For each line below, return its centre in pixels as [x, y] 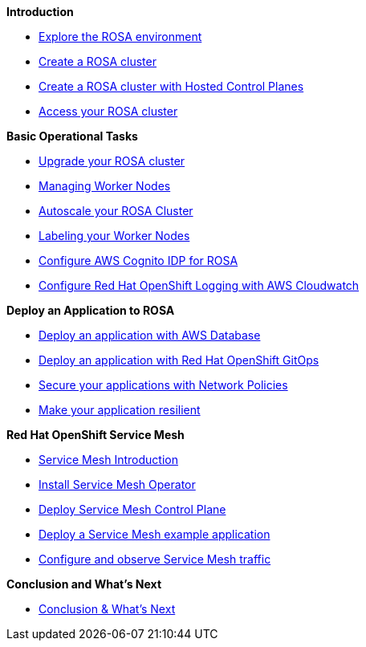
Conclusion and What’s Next [84, 584]
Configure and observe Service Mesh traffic [155, 559]
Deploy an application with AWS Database [150, 335]
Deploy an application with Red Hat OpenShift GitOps [179, 360]
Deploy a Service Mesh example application [155, 534]
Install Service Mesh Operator [117, 484]
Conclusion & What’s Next [107, 609]
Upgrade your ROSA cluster [112, 161]
